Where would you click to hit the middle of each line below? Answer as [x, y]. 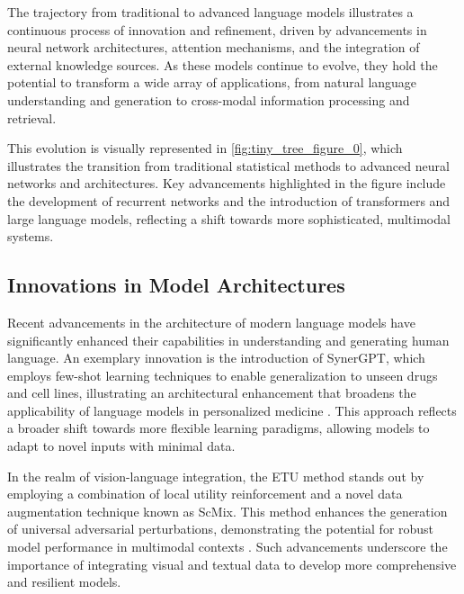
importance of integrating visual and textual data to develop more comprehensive [232, 564]
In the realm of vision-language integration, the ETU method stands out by [216, 476]
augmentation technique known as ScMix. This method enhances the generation [228, 511]
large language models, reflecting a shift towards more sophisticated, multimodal [229, 218]
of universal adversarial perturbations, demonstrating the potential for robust [221, 529]
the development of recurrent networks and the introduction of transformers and [229, 200]
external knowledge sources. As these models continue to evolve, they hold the [223, 64]
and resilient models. [64, 582]
